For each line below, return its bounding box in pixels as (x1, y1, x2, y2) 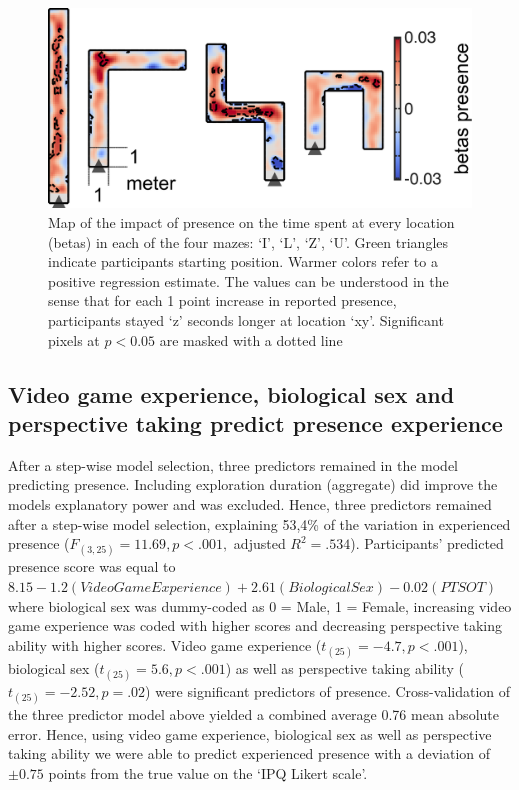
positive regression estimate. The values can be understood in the (48, 270, 449, 291)
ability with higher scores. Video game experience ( (8, 634, 322, 655)
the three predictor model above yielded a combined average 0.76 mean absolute (8, 704, 499, 725)
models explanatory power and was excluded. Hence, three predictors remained (8, 493, 492, 514)
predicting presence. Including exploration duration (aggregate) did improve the (8, 474, 498, 495)
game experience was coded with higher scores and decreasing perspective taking (8, 615, 503, 636)
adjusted (233, 533, 286, 554)
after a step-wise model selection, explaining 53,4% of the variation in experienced (8, 513, 511, 534)
